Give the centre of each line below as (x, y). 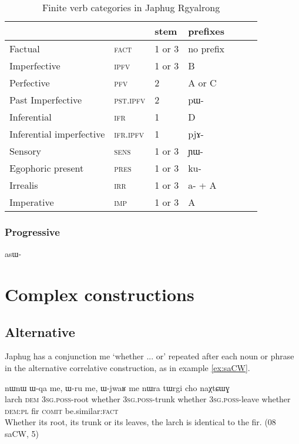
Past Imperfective (46, 100)
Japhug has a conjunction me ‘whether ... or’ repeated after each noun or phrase (149, 356)
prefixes (206, 31)
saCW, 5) (22, 433)
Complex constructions (100, 294)
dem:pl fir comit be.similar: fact (62, 410)
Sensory (25, 151)
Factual (25, 49)
